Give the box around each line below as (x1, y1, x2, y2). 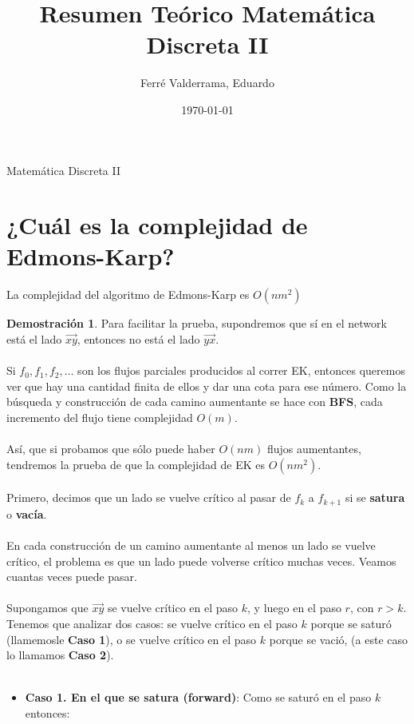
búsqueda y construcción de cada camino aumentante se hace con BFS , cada (6, 393, 383, 410)
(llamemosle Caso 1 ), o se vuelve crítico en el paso (6, 631, 257, 647)
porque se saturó (310, 615, 392, 631)
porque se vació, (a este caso (269, 631, 408, 647)
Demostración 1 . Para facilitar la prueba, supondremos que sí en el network (6, 315, 387, 332)
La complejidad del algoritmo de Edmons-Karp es (6, 286, 250, 303)
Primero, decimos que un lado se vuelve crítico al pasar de (6, 489, 291, 506)
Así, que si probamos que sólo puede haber (6, 440, 215, 457)
